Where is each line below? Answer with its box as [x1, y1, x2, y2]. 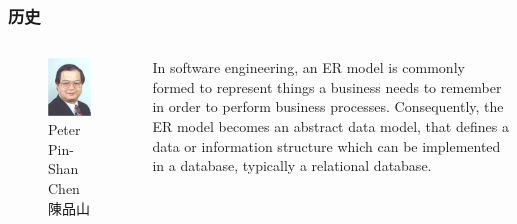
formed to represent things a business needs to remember [152, 76, 502, 97]
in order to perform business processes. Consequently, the [152, 96, 504, 117]
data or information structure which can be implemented [152, 135, 501, 156]
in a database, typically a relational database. [152, 155, 432, 176]
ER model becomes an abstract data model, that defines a [152, 116, 509, 136]
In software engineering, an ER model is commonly [152, 57, 465, 78]
